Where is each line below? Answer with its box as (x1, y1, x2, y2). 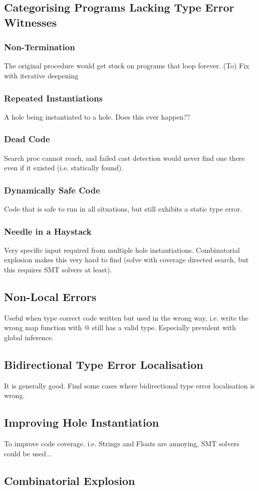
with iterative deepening (4, 70, 79, 80)
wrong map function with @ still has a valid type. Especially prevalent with (4, 322, 236, 333)
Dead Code (4, 133, 50, 145)
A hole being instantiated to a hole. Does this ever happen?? (4, 111, 190, 122)
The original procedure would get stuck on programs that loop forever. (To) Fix (4, 60, 249, 71)
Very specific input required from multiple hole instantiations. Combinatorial (4, 244, 240, 255)
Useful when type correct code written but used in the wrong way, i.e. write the (4, 312, 248, 323)
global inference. (4, 332, 54, 342)
